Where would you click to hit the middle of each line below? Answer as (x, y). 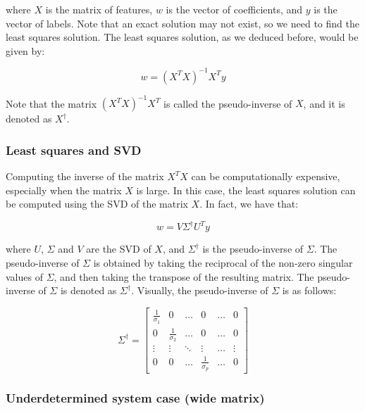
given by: (25, 50)
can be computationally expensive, (266, 176)
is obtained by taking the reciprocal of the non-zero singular (223, 263)
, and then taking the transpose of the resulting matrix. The (184, 276)
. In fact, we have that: (249, 204)
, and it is (324, 103)
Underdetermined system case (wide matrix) (135, 398)
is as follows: (309, 290)
